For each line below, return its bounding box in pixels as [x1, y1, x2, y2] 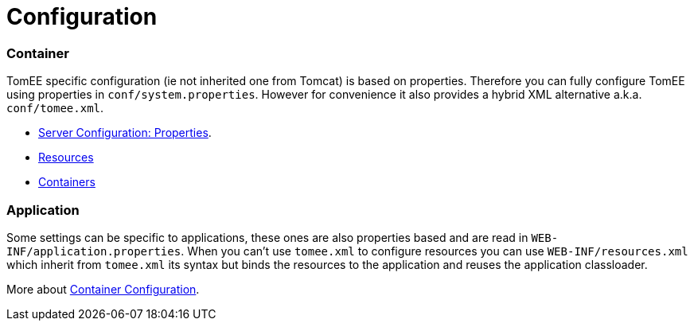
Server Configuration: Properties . [38, 126, 212, 140]
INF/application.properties [6, 244, 181, 258]
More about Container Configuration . [6, 282, 200, 296]
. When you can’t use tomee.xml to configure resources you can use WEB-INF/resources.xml [181, 243, 688, 258]
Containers [38, 175, 96, 189]
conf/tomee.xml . [6, 101, 104, 115]
